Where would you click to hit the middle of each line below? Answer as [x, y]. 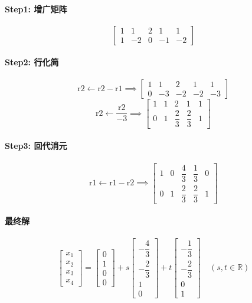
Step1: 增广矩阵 [36, 9]
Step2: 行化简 [32, 62]
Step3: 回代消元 [36, 146]
